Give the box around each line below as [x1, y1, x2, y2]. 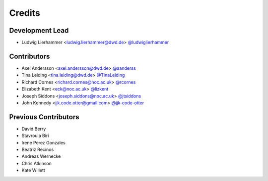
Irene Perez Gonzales [21, 139, 66, 145]
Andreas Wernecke [21, 153, 61, 159]
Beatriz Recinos [21, 146, 54, 152]
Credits [9, 7, 41, 18]
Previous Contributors [9, 113, 79, 121]
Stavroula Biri [21, 133, 49, 138]
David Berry [21, 126, 46, 132]
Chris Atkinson [21, 160, 52, 166]
